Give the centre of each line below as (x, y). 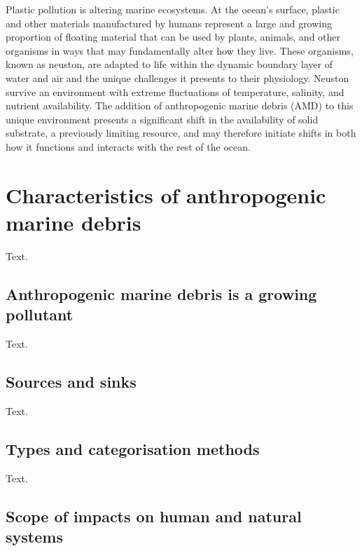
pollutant (40, 314)
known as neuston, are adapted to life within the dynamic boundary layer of (169, 64)
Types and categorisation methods (133, 448)
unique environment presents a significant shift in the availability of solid (162, 119)
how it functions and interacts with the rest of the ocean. (128, 146)
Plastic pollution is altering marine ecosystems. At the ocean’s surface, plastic (173, 9)
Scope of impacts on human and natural (154, 516)
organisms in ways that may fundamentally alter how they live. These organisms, (180, 50)
